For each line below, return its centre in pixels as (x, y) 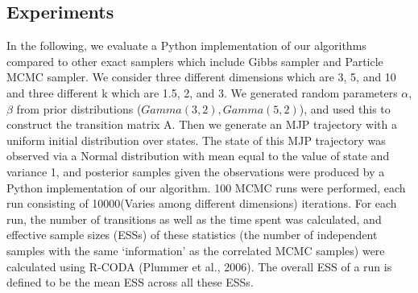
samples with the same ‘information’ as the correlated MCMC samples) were (196, 250)
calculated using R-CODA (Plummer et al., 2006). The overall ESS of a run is (199, 266)
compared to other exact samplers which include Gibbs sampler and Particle (195, 61)
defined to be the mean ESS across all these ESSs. (130, 282)
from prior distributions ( (79, 108)
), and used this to (345, 108)
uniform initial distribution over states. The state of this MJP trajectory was (196, 140)
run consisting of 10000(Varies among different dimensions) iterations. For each (202, 203)
